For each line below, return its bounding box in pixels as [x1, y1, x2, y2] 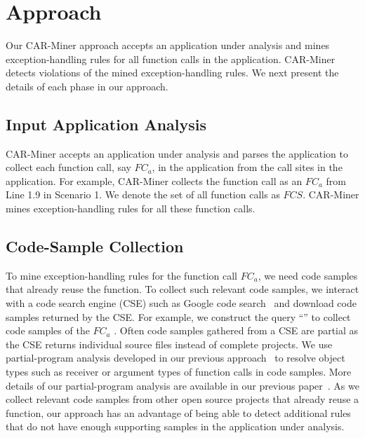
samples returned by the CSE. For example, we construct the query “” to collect [6, 309, 351, 324]
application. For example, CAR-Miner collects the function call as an [6, 173, 303, 188]
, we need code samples [258, 268, 358, 282]
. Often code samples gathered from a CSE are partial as [114, 323, 359, 338]
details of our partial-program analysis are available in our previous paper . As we [6, 378, 359, 392]
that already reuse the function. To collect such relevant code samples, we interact [6, 282, 359, 296]
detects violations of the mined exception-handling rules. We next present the [6, 65, 339, 80]
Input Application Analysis [6, 113, 207, 135]
